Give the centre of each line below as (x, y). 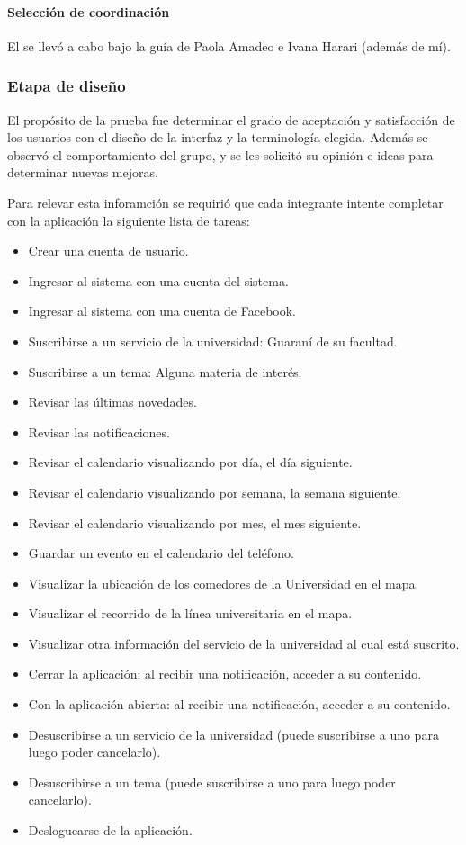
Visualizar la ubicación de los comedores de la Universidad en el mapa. (224, 583)
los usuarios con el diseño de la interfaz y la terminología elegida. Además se (218, 137)
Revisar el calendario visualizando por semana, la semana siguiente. (215, 492)
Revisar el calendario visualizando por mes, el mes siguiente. (195, 522)
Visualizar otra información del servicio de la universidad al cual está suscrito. (244, 643)
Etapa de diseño (67, 86)
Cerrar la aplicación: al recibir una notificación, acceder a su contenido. (225, 674)
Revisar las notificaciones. (99, 431)
